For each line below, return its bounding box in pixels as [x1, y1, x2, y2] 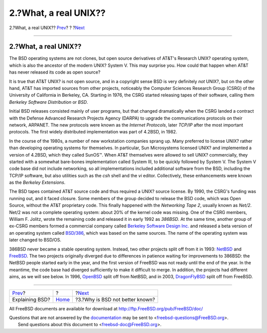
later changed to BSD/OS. [9, 237, 61, 243]
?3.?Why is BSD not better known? [75, 296, 155, 303]
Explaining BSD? [12, 296, 50, 303]
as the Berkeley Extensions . [9, 179, 66, 185]
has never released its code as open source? [9, 69, 101, 75]
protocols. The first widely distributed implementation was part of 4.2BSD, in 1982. [9, 129, 178, 135]
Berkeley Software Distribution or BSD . [9, 99, 89, 105]
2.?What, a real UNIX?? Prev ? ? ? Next [9, 25, 85, 31]
